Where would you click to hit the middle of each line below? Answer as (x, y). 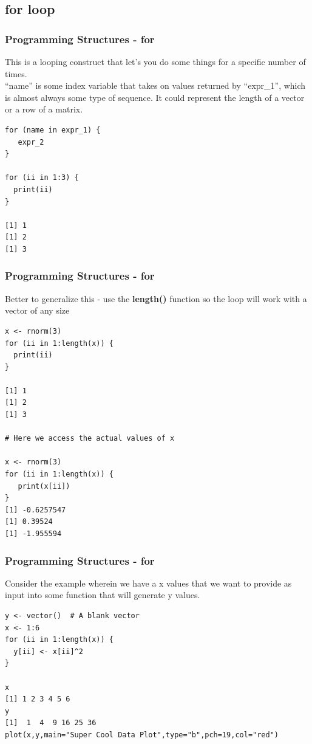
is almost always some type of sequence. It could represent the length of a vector (155, 97)
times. (16, 73)
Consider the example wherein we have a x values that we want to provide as (148, 583)
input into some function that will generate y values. (103, 595)
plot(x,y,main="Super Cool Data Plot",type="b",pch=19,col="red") (142, 735)
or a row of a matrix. (44, 109)
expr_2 (31, 142)
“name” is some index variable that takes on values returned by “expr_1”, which (155, 85)
